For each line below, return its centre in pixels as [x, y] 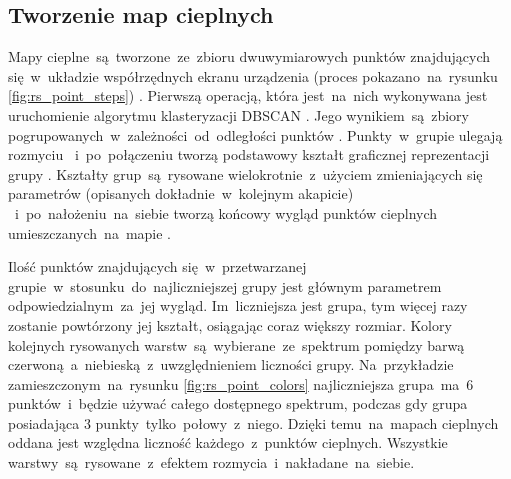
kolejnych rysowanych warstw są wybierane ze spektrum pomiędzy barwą [236, 344]
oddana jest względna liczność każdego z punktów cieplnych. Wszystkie [228, 442]
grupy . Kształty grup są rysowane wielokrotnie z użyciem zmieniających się [245, 173]
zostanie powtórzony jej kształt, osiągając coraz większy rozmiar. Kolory [230, 324]
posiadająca [44, 422]
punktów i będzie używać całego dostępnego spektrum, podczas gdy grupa [238, 403]
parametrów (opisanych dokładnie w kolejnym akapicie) [181, 193]
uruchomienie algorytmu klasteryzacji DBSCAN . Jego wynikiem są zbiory [238, 114]
